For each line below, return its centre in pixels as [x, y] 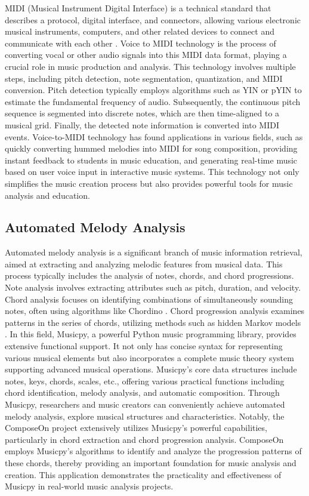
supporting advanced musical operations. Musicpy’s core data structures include [151, 369]
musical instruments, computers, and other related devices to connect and [140, 31]
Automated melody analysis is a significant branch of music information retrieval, [154, 252]
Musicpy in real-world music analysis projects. [89, 486]
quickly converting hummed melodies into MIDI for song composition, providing [151, 148]
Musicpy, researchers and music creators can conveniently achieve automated [145, 404]
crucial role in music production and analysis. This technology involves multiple [150, 66]
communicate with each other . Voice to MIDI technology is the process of [140, 43]
